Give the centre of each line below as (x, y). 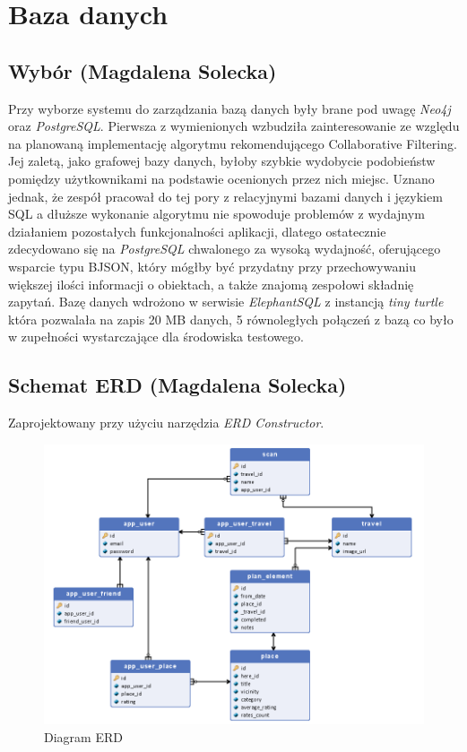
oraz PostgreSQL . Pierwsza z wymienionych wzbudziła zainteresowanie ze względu (234, 126)
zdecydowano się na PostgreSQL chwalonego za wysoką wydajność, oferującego (225, 249)
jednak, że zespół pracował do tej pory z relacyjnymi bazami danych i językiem (225, 196)
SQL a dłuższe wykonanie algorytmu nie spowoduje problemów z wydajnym (216, 214)
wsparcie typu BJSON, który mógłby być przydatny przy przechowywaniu (212, 266)
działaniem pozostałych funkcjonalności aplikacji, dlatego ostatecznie (197, 231)
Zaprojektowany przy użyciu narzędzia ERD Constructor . (166, 423)
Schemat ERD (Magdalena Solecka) (177, 385)
